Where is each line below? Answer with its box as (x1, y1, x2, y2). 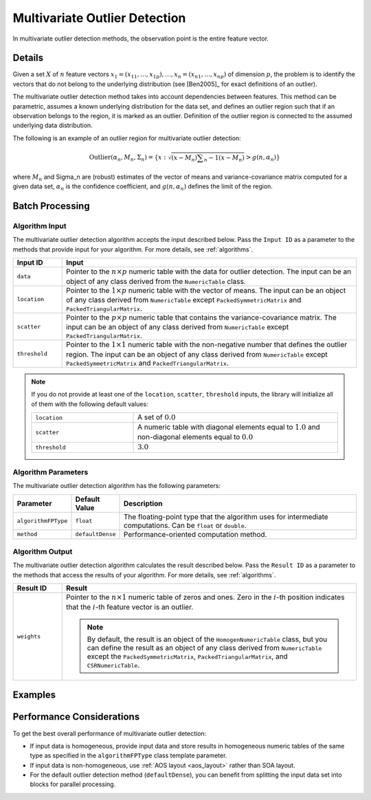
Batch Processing (12, 200, 90, 212)
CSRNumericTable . (87, 660, 140, 669)
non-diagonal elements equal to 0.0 (137, 432, 254, 441)
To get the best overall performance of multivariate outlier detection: (12, 729, 207, 737)
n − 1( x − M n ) (203, 153, 245, 163)
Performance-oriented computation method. (124, 529, 267, 539)
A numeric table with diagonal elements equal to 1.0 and (137, 423, 321, 432)
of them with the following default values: (31, 399, 148, 408)
